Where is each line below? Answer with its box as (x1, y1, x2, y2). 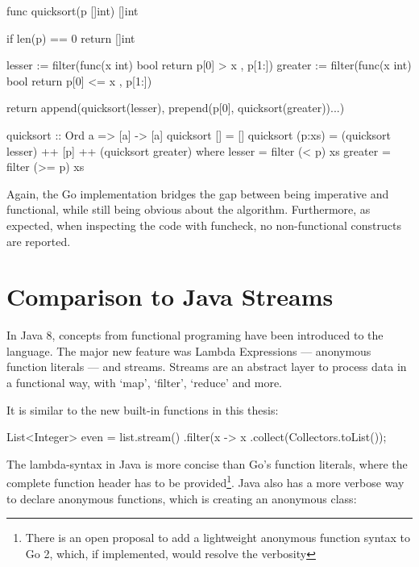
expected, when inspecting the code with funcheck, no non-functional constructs (6, 216, 401, 233)
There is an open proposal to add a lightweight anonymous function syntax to (25, 529, 410, 546)
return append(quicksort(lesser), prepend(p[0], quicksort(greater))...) (6, 99, 345, 116)
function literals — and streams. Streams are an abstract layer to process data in (6, 358, 407, 375)
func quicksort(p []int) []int (6, 2, 139, 19)
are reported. (6, 232, 71, 249)
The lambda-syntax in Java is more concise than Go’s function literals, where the (6, 455, 408, 472)
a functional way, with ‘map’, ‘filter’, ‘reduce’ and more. (6, 374, 282, 391)
